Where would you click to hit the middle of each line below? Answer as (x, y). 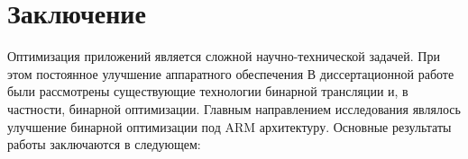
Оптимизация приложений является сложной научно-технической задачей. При (224, 56)
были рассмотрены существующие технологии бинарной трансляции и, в (208, 91)
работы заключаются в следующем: (104, 144)
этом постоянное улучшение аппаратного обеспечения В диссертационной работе (231, 73)
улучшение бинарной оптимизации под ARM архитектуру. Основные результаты (229, 126)
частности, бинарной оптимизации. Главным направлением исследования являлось (234, 108)
